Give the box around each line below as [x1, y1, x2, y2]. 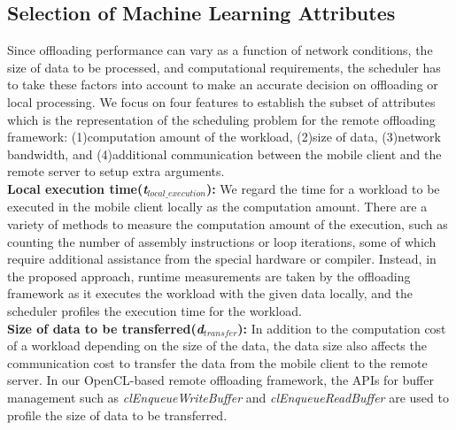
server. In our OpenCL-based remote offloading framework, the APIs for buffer [7, 371, 434, 389]
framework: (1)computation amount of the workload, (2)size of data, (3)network [7, 127, 441, 146]
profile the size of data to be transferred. [7, 405, 228, 424]
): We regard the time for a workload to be [205, 179, 440, 197]
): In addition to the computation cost [237, 319, 446, 337]
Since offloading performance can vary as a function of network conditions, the [7, 41, 433, 59]
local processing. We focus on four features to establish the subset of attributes [7, 92, 436, 111]
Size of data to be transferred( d [7, 319, 205, 337]
